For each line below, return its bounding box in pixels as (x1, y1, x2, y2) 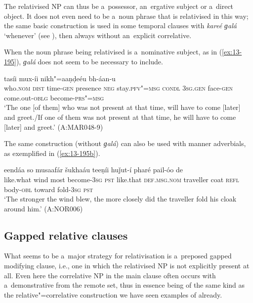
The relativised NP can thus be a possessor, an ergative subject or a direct (4, 1, 234, 11)
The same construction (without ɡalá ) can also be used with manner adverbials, (4, 138, 246, 149)
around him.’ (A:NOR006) (4, 203, 83, 213)
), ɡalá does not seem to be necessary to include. (16, 56, 163, 66)
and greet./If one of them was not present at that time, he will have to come (4, 111, 236, 122)
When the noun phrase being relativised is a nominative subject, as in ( (4, 47, 222, 57)
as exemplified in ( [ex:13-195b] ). (4, 148, 100, 158)
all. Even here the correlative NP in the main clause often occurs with (4, 270, 216, 280)
